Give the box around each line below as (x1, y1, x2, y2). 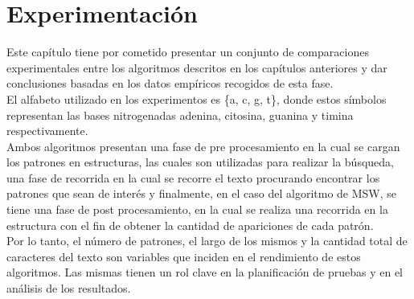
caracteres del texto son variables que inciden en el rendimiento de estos (6, 248, 361, 264)
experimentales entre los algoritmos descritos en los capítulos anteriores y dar (6, 59, 387, 76)
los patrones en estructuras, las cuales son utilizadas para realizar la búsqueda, (6, 154, 394, 170)
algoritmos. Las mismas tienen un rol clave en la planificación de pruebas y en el (6, 264, 403, 281)
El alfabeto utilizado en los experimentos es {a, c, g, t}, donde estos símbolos (6, 90, 387, 107)
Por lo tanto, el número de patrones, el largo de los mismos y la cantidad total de (6, 232, 408, 249)
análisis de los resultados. (6, 280, 131, 297)
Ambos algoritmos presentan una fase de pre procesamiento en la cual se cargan (6, 137, 400, 154)
